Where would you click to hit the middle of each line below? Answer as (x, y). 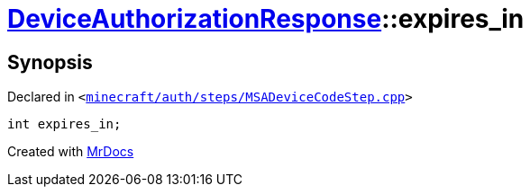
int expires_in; (64, 124)
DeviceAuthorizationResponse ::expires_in (266, 19)
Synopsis (50, 62)
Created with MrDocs (71, 152)
